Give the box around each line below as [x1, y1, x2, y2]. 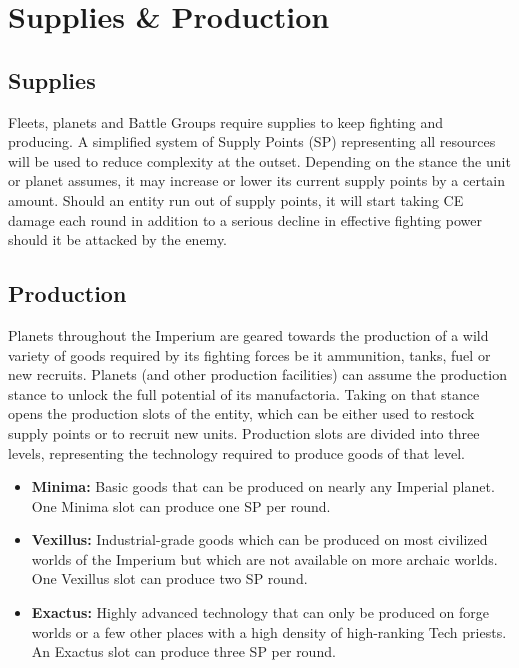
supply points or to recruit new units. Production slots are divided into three [8, 422, 480, 443]
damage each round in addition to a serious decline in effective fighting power [8, 209, 482, 230]
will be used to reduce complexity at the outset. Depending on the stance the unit [8, 150, 511, 171]
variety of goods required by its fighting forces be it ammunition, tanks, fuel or [8, 344, 491, 365]
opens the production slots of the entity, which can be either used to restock [8, 403, 475, 424]
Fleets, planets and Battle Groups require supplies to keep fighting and [8, 111, 444, 132]
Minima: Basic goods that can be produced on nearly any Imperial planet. [31, 476, 495, 497]
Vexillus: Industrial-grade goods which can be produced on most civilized [31, 529, 488, 550]
